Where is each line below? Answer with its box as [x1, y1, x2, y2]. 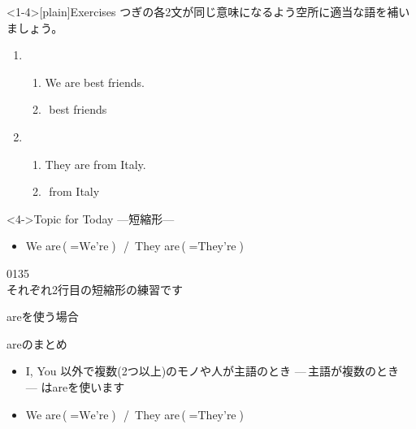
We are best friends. [45, 73, 145, 90]
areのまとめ [6, 335, 67, 352]
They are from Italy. [45, 155, 146, 172]
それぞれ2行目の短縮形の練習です [6, 280, 183, 297]
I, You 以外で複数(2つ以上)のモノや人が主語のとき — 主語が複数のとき [25, 362, 400, 379]
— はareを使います [25, 378, 125, 395]
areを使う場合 [6, 308, 79, 325]
